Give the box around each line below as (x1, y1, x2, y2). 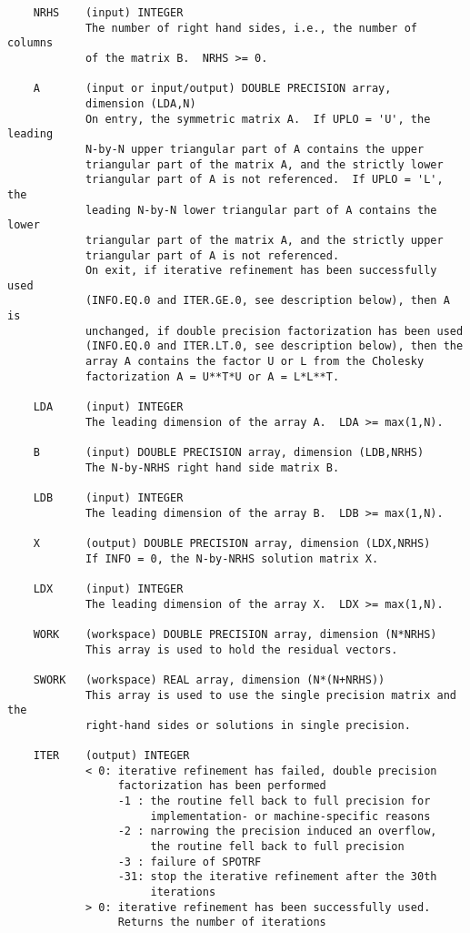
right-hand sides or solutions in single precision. (85, 718, 411, 732)
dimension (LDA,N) (85, 96, 196, 110)
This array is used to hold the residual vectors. (85, 643, 398, 656)
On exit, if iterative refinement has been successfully (85, 264, 437, 278)
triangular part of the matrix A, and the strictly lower (85, 157, 444, 171)
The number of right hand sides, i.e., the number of (85, 21, 418, 35)
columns (7, 36, 54, 50)
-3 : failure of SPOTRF (117, 855, 262, 868)
